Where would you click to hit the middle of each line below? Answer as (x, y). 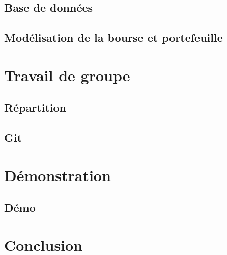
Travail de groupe (67, 75)
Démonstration (58, 175)
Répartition (35, 107)
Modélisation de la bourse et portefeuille (113, 37)
